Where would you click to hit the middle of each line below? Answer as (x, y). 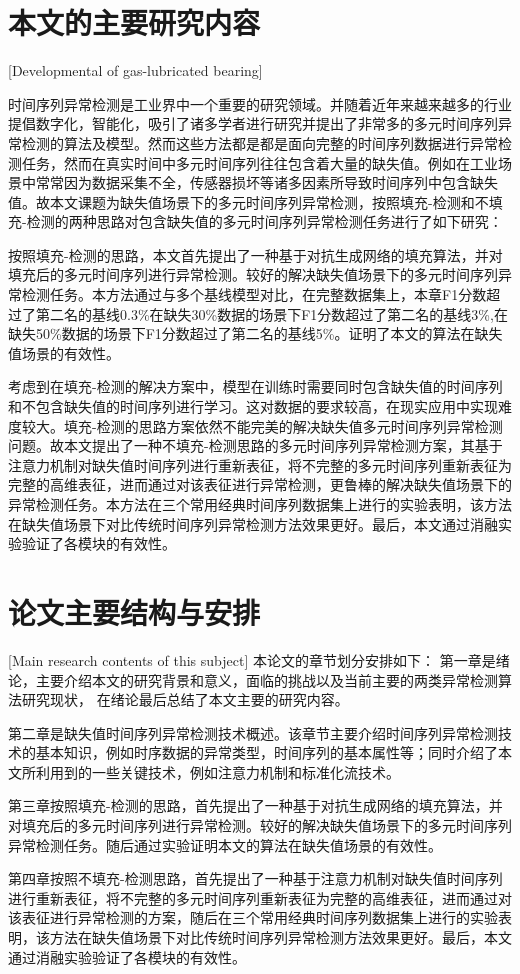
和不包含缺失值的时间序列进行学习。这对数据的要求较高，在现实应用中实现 (253, 406)
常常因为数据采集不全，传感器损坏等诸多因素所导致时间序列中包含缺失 (266, 182)
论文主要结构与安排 (134, 611)
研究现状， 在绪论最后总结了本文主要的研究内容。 (185, 699)
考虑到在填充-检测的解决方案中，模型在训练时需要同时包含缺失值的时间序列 (255, 386)
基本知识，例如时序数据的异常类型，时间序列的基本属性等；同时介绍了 (266, 752)
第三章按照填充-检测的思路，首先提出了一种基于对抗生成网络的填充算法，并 (255, 805)
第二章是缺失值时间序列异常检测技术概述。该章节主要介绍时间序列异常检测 (253, 732)
